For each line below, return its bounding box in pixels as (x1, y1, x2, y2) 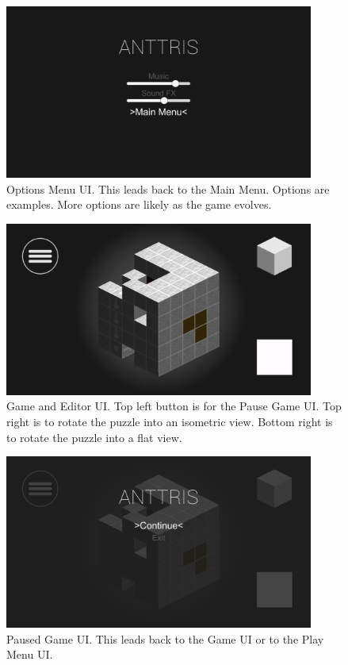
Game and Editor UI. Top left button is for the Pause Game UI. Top (6, 398, 342, 414)
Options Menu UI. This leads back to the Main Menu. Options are (6, 180, 330, 197)
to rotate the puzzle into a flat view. (6, 429, 182, 445)
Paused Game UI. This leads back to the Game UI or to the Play (6, 630, 324, 647)
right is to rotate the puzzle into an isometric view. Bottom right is (6, 413, 333, 429)
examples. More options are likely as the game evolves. (6, 196, 272, 213)
